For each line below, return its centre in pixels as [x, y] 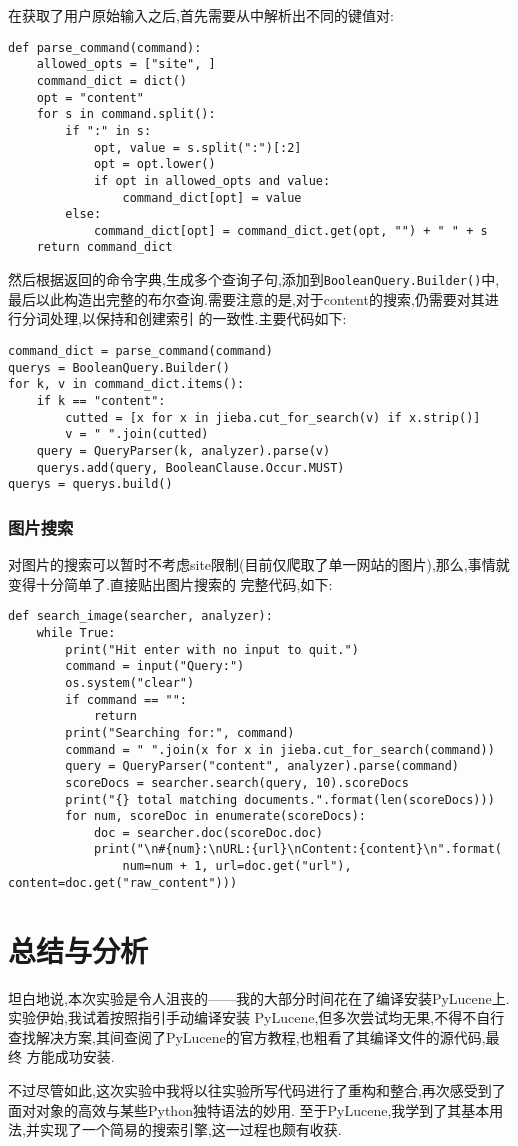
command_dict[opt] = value [212, 197]
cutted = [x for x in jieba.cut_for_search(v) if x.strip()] [273, 417]
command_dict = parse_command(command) [140, 350]
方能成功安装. [70, 1056]
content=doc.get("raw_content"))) [123, 882]
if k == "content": [101, 400]
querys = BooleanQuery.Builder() [119, 367]
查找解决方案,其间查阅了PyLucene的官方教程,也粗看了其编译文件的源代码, [247, 1036]
